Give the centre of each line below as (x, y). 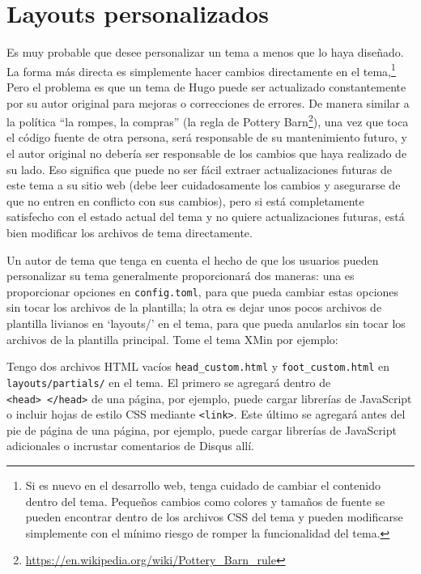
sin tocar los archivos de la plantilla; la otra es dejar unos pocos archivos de (194, 307)
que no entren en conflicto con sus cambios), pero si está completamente (185, 200)
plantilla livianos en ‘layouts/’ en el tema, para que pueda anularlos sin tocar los (206, 323)
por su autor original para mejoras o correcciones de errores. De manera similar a (208, 102)
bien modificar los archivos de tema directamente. (130, 232)
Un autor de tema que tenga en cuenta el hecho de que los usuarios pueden (193, 259)
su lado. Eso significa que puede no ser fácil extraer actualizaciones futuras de (200, 169)
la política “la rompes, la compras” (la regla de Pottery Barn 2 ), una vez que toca (208, 120)
